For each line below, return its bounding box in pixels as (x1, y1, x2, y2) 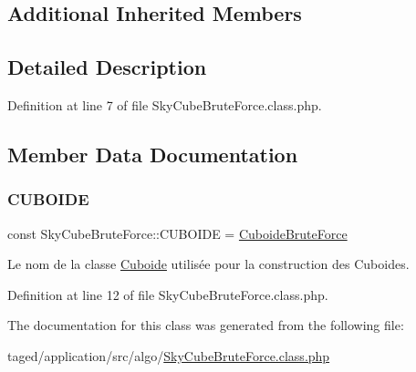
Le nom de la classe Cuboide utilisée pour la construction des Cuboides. (7, 254, 410, 274)
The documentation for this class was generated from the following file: (7, 315, 404, 335)
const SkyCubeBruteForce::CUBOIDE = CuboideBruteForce (7, 223, 348, 243)
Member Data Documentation (7, 139, 298, 168)
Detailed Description (7, 53, 207, 81)
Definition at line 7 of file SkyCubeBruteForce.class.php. (7, 95, 322, 114)
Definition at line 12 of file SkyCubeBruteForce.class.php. (7, 284, 328, 304)
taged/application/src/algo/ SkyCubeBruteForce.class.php (7, 346, 330, 365)
